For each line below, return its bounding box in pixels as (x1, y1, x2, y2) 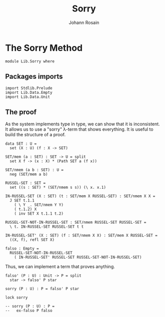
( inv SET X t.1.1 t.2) (14, 211, 64, 216)
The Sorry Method (5, 42, 83, 53)
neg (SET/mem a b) (9, 172, 48, 177)
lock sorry (5, 295, 28, 300)
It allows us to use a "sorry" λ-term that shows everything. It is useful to (5, 126, 153, 132)
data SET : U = (5, 141, 37, 146)
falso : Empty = (5, 246, 39, 251)
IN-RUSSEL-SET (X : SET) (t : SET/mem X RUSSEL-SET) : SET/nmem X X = (5, 194, 155, 199)
